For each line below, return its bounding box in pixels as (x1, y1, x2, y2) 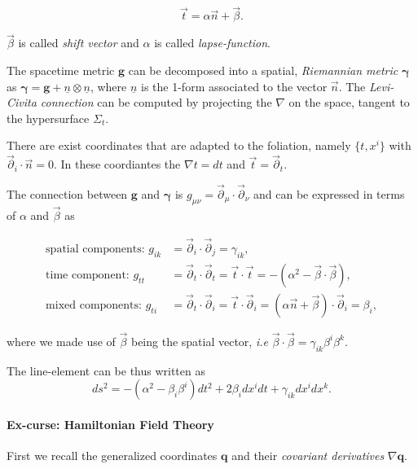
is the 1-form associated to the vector (141, 77, 328, 94)
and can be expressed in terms (253, 186, 405, 203)
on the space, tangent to (288, 94, 410, 111)
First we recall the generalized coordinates (7, 447, 218, 464)
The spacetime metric (7, 62, 115, 79)
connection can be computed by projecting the (40, 94, 272, 111)
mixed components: (46, 299, 142, 311)
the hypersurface (7, 109, 90, 126)
